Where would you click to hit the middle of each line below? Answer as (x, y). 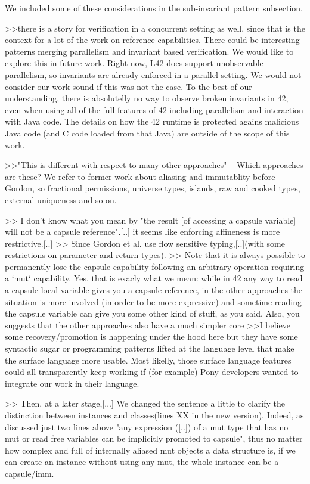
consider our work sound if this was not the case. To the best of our (128, 86)
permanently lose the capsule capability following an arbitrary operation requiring (155, 266)
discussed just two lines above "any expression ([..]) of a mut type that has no (147, 426)
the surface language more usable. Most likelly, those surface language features (148, 360)
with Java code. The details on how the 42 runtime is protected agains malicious (152, 121)
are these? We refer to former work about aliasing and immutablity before (140, 176)
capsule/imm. (30, 473)
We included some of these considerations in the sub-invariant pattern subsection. (154, 8)
